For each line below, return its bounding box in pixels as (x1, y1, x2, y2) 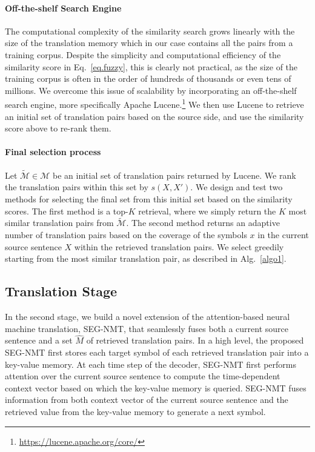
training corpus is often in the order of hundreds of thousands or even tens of (5, 72, 291, 85)
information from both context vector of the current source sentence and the (5, 393, 288, 406)
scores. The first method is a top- (5, 204, 128, 217)
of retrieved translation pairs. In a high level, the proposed (86, 334, 304, 347)
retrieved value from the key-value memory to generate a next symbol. (5, 405, 266, 417)
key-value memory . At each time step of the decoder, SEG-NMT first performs (5, 357, 296, 370)
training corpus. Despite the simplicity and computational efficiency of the (5, 48, 281, 61)
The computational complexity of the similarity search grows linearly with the (5, 24, 295, 37)
